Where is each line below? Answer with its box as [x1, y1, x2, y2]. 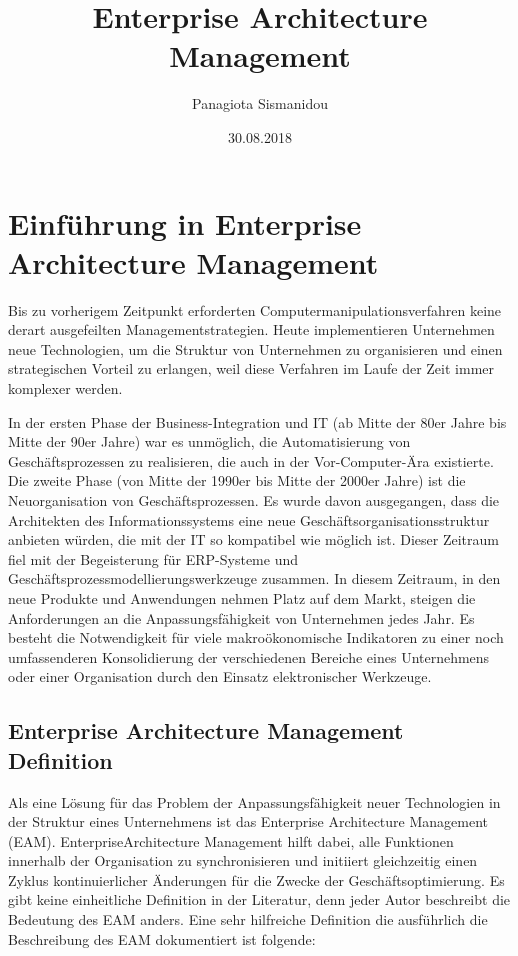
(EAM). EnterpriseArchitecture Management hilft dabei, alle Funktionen [8, 830, 454, 851]
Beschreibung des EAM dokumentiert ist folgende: [8, 928, 316, 949]
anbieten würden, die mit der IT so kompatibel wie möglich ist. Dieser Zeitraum [8, 529, 499, 550]
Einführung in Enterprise [8, 202, 362, 243]
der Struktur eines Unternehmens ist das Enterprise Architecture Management [8, 811, 489, 832]
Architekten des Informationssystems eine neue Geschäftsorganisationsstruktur [8, 509, 490, 530]
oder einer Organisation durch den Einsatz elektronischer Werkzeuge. [8, 666, 432, 687]
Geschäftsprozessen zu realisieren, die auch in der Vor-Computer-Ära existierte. [8, 450, 494, 471]
